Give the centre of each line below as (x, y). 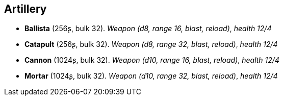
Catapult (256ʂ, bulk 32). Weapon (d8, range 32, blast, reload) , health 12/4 (151, 44)
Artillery (25, 9)
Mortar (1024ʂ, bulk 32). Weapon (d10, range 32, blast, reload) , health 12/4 (151, 76)
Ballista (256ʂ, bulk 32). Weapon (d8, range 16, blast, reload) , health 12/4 (148, 29)
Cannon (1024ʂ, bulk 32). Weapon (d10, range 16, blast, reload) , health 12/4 (152, 60)
